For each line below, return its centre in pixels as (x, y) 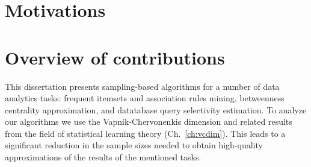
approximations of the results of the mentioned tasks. (103, 157)
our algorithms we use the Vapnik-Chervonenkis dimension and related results (149, 121)
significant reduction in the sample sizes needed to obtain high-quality (134, 145)
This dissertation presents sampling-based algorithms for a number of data (142, 86)
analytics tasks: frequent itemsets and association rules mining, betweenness (145, 98)
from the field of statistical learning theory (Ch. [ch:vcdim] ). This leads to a (145, 133)
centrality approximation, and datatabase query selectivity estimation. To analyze (156, 109)
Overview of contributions (115, 57)
